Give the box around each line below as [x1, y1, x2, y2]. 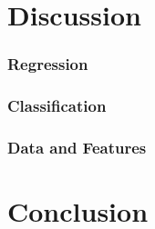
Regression [7, 53, 88, 75]
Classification [7, 95, 107, 117]
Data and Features [7, 135, 147, 158]
